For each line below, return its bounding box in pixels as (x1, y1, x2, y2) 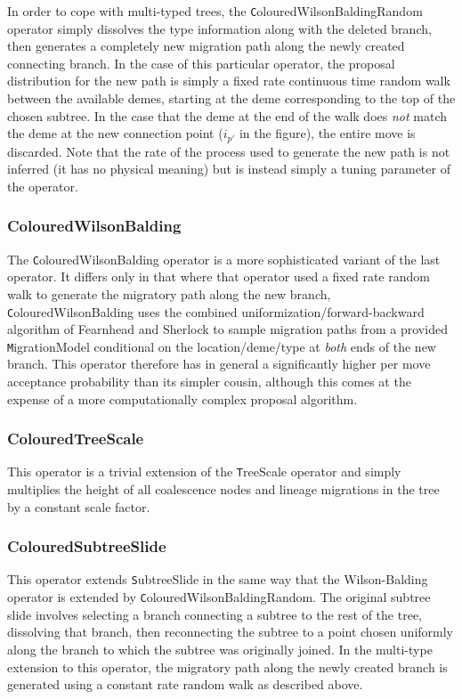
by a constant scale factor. (7, 497, 150, 516)
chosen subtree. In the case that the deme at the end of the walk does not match (7, 106, 448, 125)
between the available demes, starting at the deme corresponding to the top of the (7, 89, 456, 108)
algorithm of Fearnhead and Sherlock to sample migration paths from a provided (7, 320, 448, 338)
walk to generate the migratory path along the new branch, (7, 284, 331, 303)
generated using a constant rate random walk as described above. (7, 675, 363, 694)
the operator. (7, 176, 78, 195)
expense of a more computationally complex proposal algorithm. (7, 389, 358, 408)
